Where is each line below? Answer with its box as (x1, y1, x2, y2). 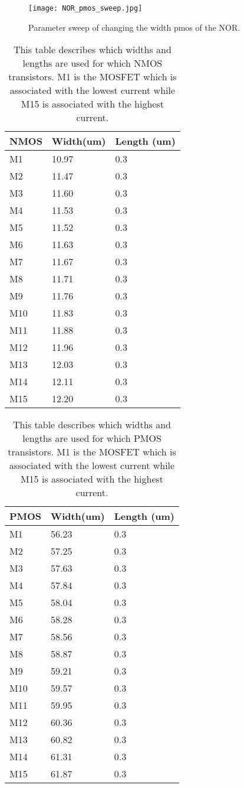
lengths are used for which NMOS (22, 56, 163, 70)
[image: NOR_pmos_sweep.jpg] (28, 4, 143, 12)
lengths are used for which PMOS (22, 431, 161, 445)
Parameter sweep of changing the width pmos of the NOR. (28, 21, 240, 33)
